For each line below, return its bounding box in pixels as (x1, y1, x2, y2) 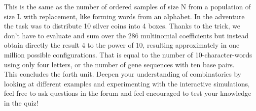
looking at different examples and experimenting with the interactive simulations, (4, 78, 250, 88)
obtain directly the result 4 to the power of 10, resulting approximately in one (4, 40, 240, 50)
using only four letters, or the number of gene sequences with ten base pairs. (4, 59, 235, 69)
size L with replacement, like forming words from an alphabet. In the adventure (4, 11, 245, 21)
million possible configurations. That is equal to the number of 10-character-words (4, 49, 253, 59)
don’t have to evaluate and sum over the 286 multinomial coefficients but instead (4, 30, 249, 40)
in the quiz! (4, 97, 38, 108)
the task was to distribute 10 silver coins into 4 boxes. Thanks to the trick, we (4, 21, 240, 31)
